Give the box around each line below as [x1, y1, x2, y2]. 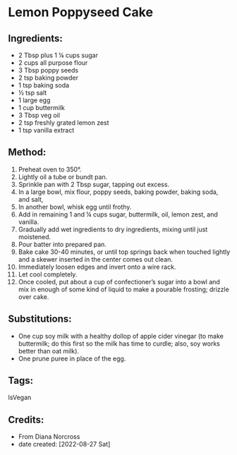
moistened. [18, 232, 51, 241]
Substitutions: [8, 313, 73, 325]
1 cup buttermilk [18, 104, 66, 111]
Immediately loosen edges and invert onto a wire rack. [18, 262, 176, 271]
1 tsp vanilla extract [18, 126, 75, 134]
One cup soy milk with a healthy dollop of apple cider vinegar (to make [18, 332, 224, 340]
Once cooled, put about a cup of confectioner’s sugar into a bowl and [18, 277, 221, 286]
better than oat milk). [18, 346, 80, 355]
